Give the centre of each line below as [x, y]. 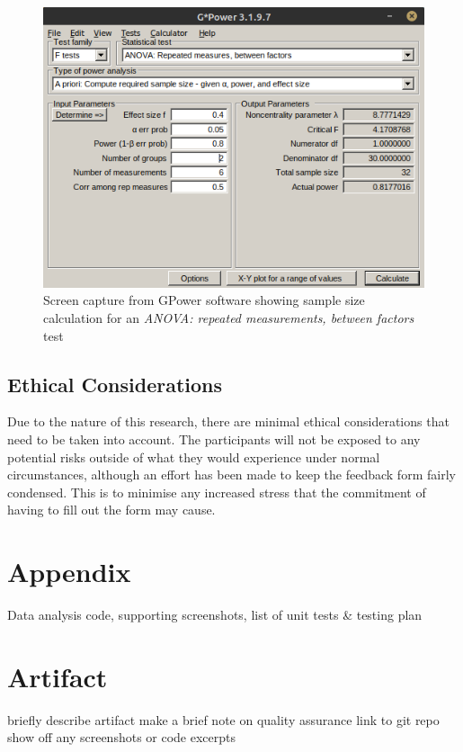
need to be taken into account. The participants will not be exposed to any [214, 439]
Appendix [69, 572]
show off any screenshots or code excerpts [122, 737]
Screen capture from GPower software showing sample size [204, 300]
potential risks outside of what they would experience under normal [194, 457]
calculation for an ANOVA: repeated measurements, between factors [229, 318]
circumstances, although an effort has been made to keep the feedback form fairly [231, 474]
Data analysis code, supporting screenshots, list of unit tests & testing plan [215, 615]
